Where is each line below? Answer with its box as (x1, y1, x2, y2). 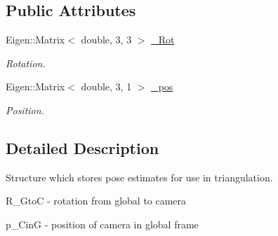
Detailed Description (6, 137, 159, 158)
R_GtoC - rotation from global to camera (6, 193, 187, 208)
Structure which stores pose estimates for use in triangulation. (6, 169, 273, 184)
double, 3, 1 (81, 79, 132, 94)
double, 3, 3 (81, 32, 132, 47)
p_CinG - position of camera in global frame (6, 216, 199, 231)
